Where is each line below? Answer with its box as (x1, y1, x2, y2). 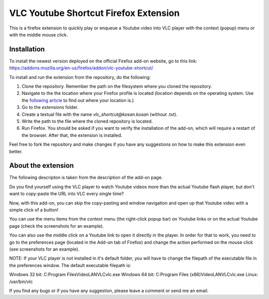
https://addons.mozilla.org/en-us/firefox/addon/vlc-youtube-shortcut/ (9, 65, 153, 71)
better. (9, 148, 23, 154)
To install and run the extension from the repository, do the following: (9, 74, 151, 80)
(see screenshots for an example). (9, 246, 80, 252)
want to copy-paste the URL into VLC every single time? (9, 191, 124, 197)
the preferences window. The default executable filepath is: (9, 262, 132, 268)
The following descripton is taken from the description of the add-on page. (9, 175, 163, 181)
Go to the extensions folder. (21, 104, 79, 110)
